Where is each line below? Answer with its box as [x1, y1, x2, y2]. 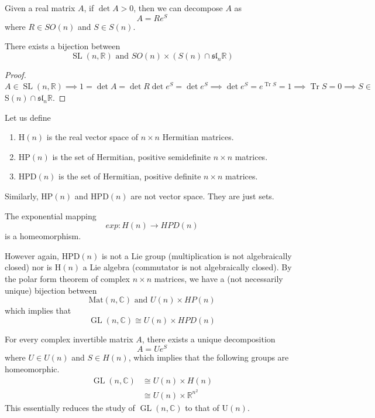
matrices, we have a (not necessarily [154, 272, 283, 284]
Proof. [5, 68, 26, 80]
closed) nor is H [5, 261, 61, 273]
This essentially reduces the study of [5, 401, 135, 413]
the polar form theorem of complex [5, 272, 130, 284]
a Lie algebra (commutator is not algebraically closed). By [82, 261, 292, 273]
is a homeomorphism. [5, 230, 81, 242]
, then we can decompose [133, 2, 223, 13]
